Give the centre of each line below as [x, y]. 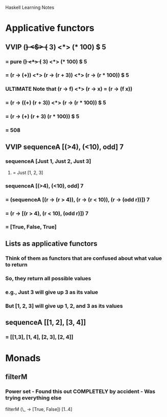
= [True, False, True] [31, 227]
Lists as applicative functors [51, 244]
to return [16, 264]
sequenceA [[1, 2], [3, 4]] [46, 322]
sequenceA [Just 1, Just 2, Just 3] [48, 161]
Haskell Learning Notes [30, 7]
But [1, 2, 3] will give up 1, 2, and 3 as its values [64, 306]
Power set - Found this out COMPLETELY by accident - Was [80, 391]
